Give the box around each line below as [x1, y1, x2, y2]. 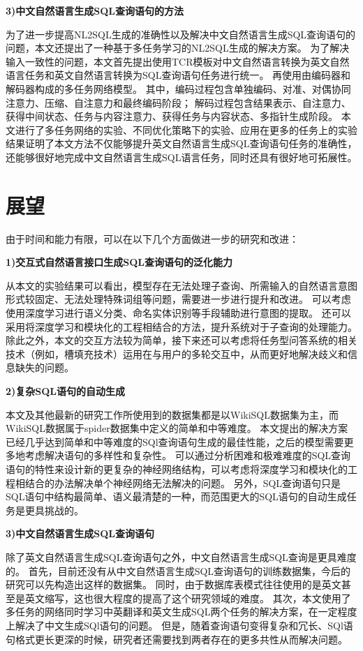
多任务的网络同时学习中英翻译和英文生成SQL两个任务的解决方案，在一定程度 [6, 604, 357, 619]
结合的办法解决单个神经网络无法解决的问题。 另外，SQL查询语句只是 [24, 475, 341, 490]
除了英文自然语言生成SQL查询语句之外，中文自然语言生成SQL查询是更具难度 [6, 549, 357, 564]
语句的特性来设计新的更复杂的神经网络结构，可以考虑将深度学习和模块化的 [6, 461, 348, 476]
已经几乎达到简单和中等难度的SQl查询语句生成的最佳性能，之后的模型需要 [6, 434, 344, 449]
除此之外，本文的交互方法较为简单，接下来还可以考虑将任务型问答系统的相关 [6, 333, 357, 347]
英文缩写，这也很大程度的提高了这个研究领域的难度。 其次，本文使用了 [24, 590, 351, 605]
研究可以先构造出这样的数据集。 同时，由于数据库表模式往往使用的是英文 [6, 577, 341, 592]
